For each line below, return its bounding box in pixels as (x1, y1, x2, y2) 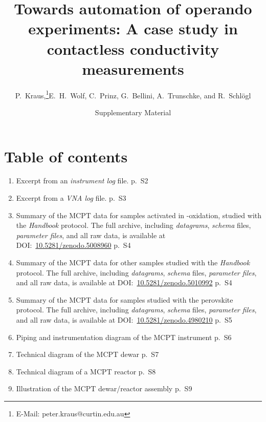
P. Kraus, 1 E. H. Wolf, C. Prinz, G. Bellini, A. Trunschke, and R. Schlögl (15, 88, 251, 100)
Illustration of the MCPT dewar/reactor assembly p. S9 (16, 383, 192, 394)
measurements (82, 58, 184, 79)
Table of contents (4, 145, 128, 166)
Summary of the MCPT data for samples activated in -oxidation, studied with (16, 209, 262, 220)
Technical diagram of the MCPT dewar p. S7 (16, 349, 159, 360)
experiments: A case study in (28, 18, 238, 39)
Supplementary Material (95, 107, 171, 117)
